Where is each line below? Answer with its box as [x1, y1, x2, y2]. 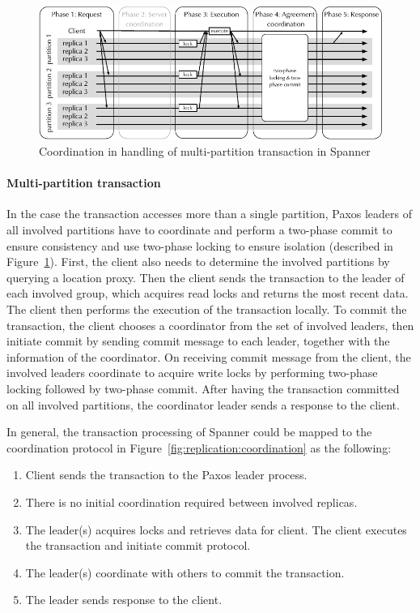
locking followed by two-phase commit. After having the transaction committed [6, 380, 400, 397]
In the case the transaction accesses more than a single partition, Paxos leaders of [6, 205, 413, 222]
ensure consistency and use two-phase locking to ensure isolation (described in [6, 237, 393, 254]
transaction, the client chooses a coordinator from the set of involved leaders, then [6, 316, 414, 333]
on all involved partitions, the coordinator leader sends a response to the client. [6, 396, 400, 413]
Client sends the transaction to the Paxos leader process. [25, 466, 308, 483]
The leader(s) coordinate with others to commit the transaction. [25, 564, 345, 581]
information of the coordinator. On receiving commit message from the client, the [6, 348, 411, 365]
